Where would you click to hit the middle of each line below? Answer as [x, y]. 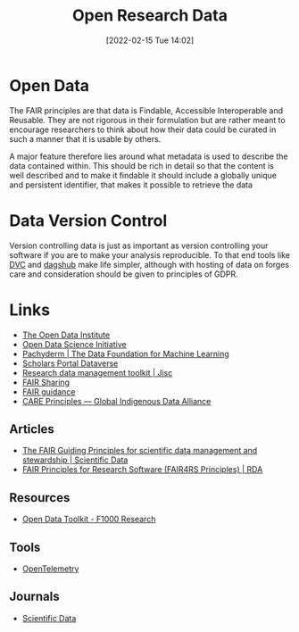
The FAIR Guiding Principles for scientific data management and [140, 451]
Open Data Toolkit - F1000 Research [89, 520]
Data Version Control [88, 220]
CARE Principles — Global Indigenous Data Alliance [116, 401]
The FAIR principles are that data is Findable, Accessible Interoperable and [146, 110]
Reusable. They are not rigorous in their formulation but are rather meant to [147, 120]
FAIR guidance [49, 391]
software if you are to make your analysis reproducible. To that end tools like [149, 254]
